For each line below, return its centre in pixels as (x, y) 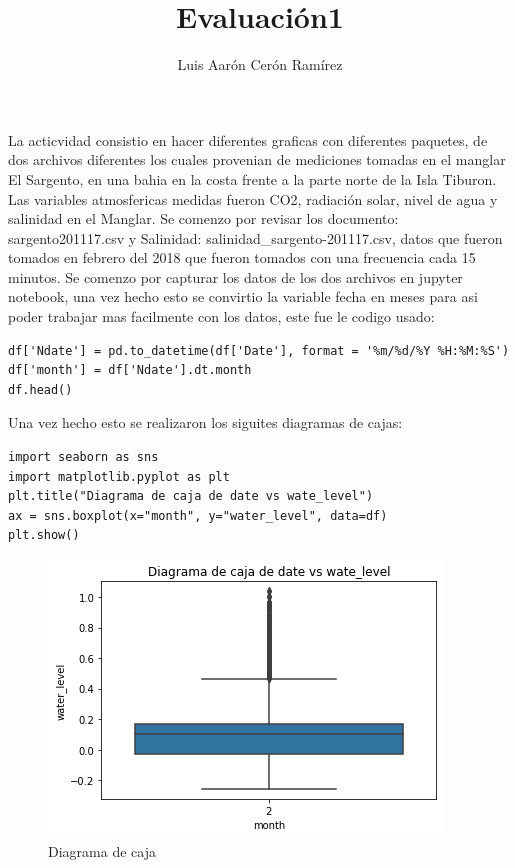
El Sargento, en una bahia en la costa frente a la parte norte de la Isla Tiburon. (252, 178)
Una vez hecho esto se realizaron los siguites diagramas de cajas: (205, 422)
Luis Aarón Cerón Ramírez (260, 64)
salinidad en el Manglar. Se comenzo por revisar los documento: (203, 218)
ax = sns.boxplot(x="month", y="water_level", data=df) (198, 515)
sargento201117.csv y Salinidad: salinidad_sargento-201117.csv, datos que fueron (255, 237)
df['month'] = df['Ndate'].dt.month (130, 370)
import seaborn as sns (83, 457)
